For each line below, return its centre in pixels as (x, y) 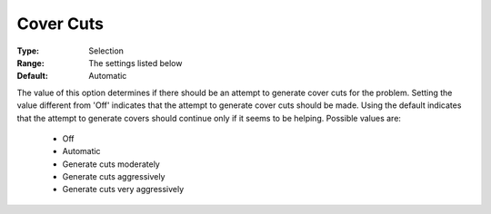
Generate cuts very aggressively (123, 190)
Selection (106, 51)
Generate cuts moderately (111, 164)
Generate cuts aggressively (114, 177)
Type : (28, 51)
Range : (30, 63)
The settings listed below (135, 63)
